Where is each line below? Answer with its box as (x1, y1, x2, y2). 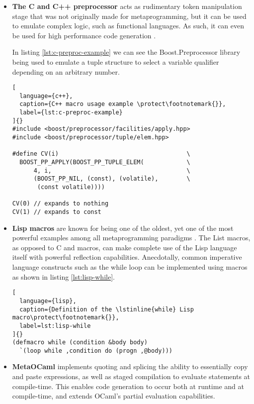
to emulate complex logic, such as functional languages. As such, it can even (12, 20, 245, 31)
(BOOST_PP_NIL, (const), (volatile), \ (33, 175, 190, 183)
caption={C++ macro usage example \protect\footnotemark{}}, (19, 101, 226, 108)
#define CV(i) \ (12, 150, 190, 158)
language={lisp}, (19, 297, 77, 304)
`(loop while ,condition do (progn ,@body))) (19, 347, 172, 354)
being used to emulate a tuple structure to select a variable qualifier (12, 56, 219, 67)
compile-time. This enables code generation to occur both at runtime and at (12, 381, 244, 391)
